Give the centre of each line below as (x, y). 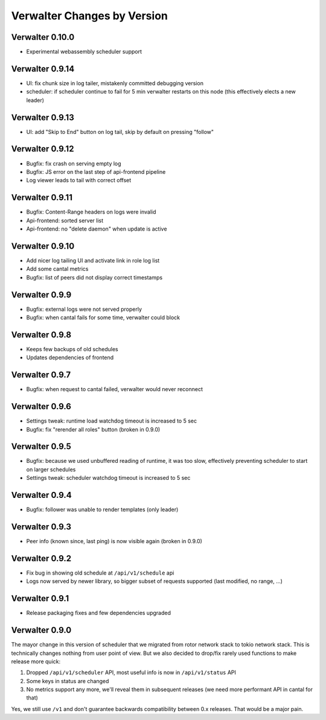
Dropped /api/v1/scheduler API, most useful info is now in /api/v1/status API (131, 672)
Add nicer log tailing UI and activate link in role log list (93, 260)
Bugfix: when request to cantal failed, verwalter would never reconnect (115, 389)
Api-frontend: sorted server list (65, 220)
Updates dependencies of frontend (70, 358)
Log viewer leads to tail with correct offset (79, 180)
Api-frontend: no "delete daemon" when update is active (97, 229)
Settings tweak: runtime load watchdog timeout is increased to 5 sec (112, 421)
